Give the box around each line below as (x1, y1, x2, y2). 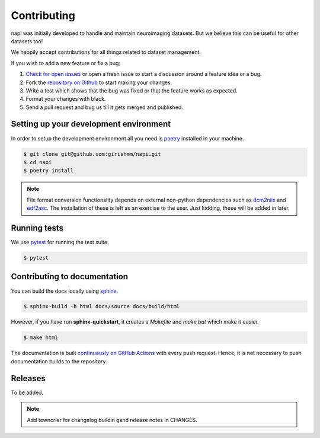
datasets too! (11, 37, 43, 44)
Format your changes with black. (25, 95, 106, 103)
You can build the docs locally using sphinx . (11, 287, 119, 295)
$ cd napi (23, 159, 52, 165)
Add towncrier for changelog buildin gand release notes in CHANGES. (27, 416, 198, 423)
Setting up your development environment (11, 119, 171, 129)
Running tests (11, 223, 64, 233)
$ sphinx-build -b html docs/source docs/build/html (23, 303, 180, 310)
